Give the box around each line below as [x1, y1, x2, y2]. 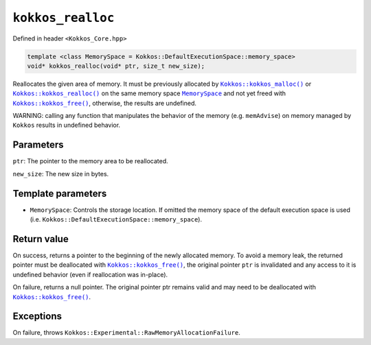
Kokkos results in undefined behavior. [12, 121, 120, 130]
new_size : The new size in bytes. [12, 169, 109, 178]
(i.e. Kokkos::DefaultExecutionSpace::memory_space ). [30, 215, 203, 224]
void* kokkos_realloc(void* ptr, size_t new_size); [27, 62, 205, 70]
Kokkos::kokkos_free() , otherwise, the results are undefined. [12, 99, 197, 107]
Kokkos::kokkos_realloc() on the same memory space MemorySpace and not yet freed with [12, 89, 286, 97]
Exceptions [12, 311, 62, 322]
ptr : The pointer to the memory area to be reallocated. [12, 157, 168, 165]
